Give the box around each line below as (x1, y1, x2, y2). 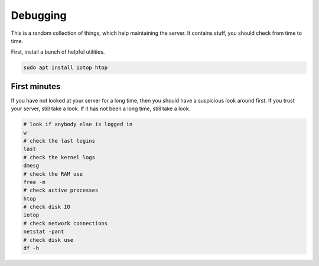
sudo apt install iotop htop (23, 64, 108, 71)
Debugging (11, 9, 67, 22)
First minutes (11, 81, 61, 91)
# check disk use (23, 237, 74, 243)
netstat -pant (23, 228, 64, 235)
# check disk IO (23, 203, 71, 211)
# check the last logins (23, 137, 96, 144)
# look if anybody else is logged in (23, 121, 133, 128)
